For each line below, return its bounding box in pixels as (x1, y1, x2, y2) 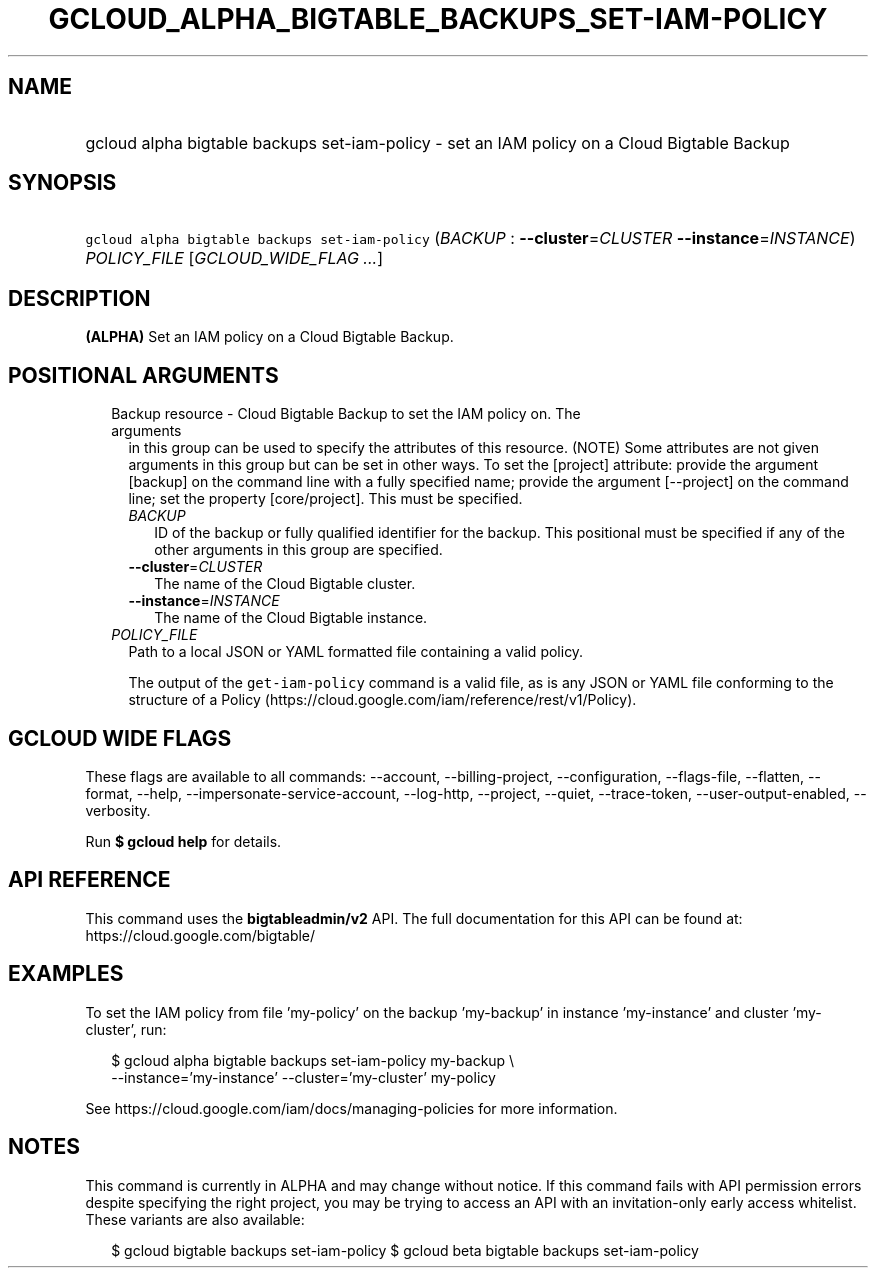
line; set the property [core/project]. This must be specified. (128, 490, 523, 508)
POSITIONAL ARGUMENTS (8, 362, 279, 388)
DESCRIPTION (8, 285, 151, 311)
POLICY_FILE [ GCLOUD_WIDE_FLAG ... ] (85, 248, 383, 269)
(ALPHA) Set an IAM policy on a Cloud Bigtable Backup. (85, 328, 454, 346)
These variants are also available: (85, 1210, 305, 1228)
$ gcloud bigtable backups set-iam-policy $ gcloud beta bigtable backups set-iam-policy (111, 1241, 699, 1259)
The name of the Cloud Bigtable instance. (154, 609, 428, 627)
